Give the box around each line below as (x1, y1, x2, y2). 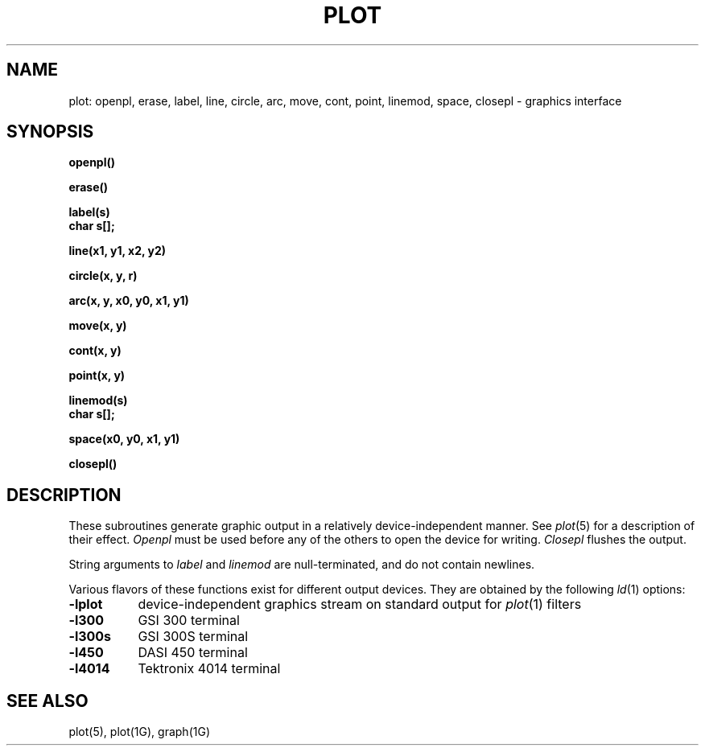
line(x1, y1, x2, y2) (68, 244, 167, 258)
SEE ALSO (6, 690, 89, 711)
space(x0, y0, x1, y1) (68, 432, 180, 446)
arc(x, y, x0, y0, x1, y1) (68, 294, 189, 308)
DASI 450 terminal (138, 644, 248, 661)
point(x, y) (68, 368, 126, 383)
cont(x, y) (68, 343, 122, 358)
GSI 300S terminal (138, 628, 249, 645)
